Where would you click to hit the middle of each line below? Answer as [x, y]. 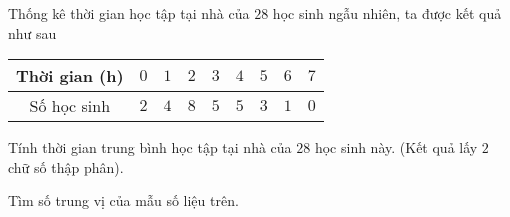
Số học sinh [70, 106]
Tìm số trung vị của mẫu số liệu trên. [123, 200]
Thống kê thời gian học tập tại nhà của [129, 13]
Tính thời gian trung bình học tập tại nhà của [150, 147]
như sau [32, 32]
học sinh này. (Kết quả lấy [396, 147]
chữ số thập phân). [66, 166]
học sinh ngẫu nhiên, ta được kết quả [387, 13]
